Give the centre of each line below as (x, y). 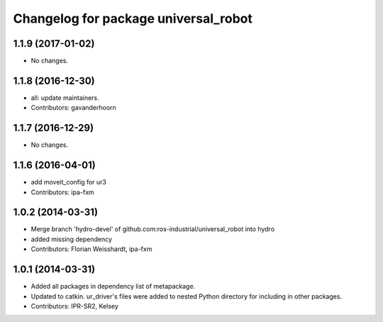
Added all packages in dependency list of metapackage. (113, 287)
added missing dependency (72, 239)
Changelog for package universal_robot (133, 18)
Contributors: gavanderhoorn (73, 108)
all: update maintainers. (65, 98)
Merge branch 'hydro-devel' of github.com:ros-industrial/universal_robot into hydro (153, 229)
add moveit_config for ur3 (68, 182)
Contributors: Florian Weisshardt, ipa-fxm (91, 249)
